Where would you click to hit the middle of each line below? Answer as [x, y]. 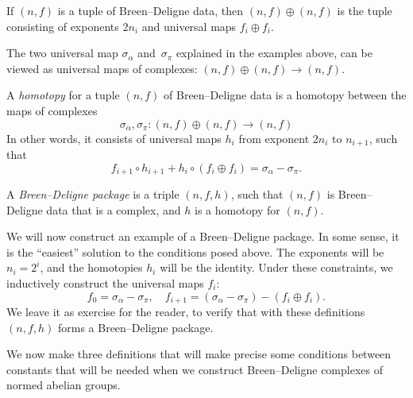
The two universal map [62, 53]
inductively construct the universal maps [105, 283]
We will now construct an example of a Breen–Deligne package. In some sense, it [203, 236]
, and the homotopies [91, 267]
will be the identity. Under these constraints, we [276, 267]
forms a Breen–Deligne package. [135, 327]
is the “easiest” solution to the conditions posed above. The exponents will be [195, 251]
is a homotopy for [237, 209]
